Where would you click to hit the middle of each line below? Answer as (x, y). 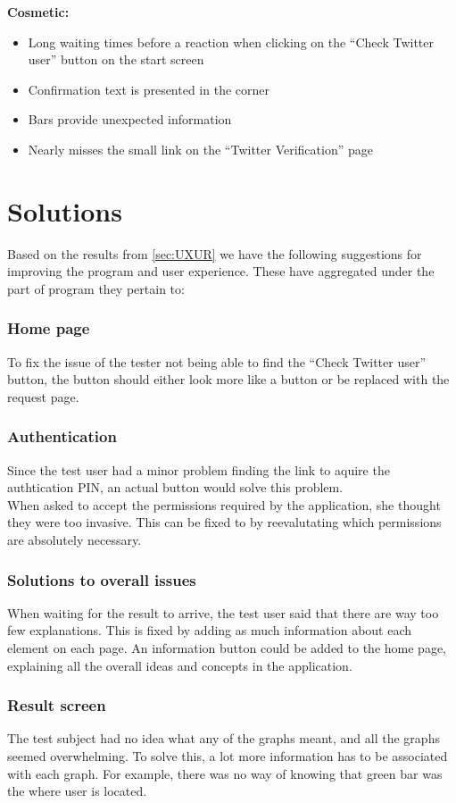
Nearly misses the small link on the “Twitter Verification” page (200, 149)
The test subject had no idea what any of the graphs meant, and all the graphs (224, 738)
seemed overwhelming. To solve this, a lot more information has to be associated (228, 756)
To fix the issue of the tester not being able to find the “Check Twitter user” (216, 361)
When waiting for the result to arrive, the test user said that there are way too (223, 612)
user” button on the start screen (116, 59)
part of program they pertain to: (96, 288)
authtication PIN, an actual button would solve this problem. (175, 487)
